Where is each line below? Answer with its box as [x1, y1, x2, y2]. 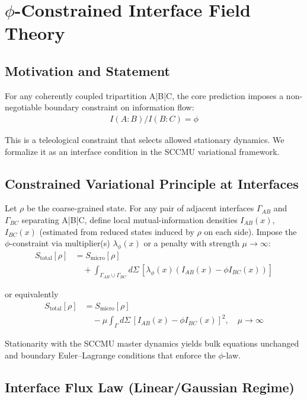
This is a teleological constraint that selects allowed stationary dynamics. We [5, 133, 284, 145]
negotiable [5, 101, 42, 113]
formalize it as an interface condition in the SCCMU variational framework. [5, 145, 280, 157]
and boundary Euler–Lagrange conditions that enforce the [5, 348, 216, 361]
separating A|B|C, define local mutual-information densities [21, 213, 238, 226]
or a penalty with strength [143, 237, 239, 249]
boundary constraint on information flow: [44, 101, 194, 113]
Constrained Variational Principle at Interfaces [5, 174, 299, 192]
